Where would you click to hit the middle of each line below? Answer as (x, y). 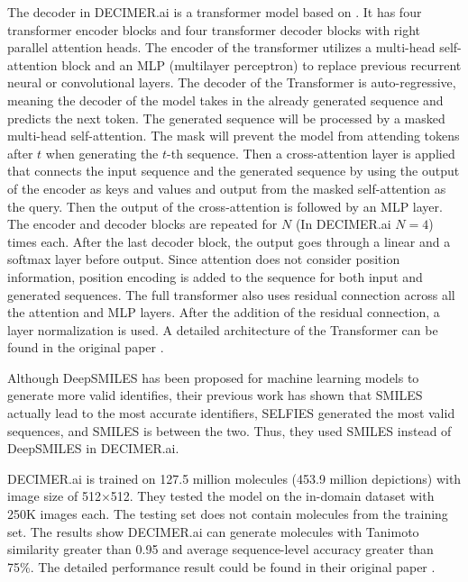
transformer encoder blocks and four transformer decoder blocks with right (214, 29)
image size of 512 (54, 496)
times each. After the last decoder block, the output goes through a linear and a (229, 241)
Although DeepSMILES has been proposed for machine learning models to (213, 377)
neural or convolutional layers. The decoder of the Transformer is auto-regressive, (232, 82)
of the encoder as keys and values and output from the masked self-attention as (227, 188)
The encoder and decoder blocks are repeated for (142, 224)
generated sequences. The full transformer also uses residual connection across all (231, 294)
